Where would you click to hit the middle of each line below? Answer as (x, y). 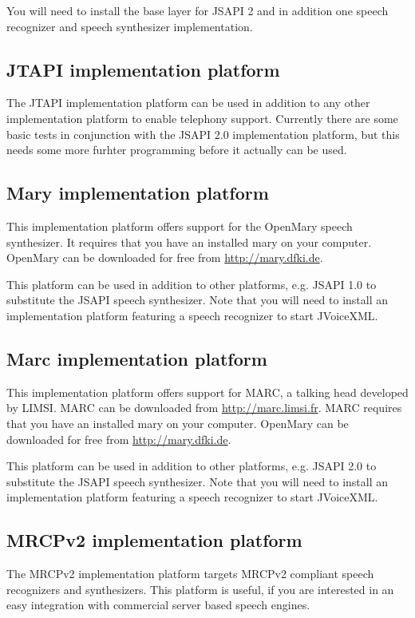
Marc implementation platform (137, 358)
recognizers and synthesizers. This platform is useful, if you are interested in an (200, 589)
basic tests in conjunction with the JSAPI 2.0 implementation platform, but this (203, 134)
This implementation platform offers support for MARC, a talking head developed (207, 392)
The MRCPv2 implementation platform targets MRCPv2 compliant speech (190, 574)
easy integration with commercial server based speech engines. (158, 605)
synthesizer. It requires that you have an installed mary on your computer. (189, 242)
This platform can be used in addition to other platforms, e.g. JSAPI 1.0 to (192, 284)
